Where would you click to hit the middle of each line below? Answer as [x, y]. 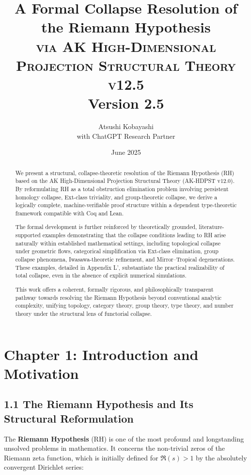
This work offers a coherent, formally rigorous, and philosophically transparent [114, 289]
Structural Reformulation [69, 418]
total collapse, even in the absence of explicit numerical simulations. [101, 275]
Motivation [41, 373]
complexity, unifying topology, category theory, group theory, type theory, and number [124, 305]
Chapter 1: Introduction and [101, 354]
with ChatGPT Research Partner [126, 136]
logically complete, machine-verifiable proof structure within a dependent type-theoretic [126, 205]
